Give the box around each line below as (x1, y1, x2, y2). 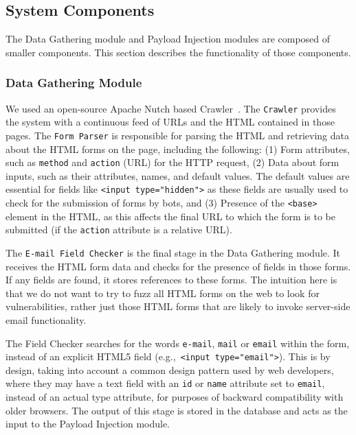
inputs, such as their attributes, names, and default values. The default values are (5, 168, 350, 183)
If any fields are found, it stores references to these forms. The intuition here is (5, 272, 337, 287)
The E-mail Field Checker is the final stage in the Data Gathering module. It (5, 245, 341, 259)
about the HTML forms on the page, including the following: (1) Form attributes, (5, 141, 350, 156)
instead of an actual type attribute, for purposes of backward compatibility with (5, 390, 344, 404)
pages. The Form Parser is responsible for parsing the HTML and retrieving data (5, 128, 349, 142)
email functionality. (5, 312, 87, 327)
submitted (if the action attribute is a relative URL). (5, 222, 232, 237)
